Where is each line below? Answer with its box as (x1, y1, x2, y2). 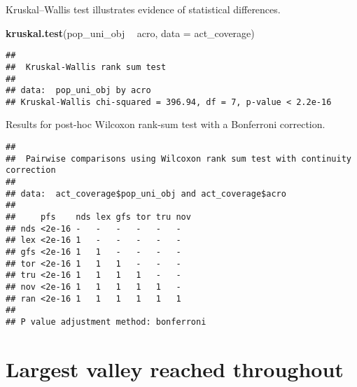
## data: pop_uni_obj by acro (6, 85, 151, 96)
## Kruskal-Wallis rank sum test (6, 62, 167, 72)
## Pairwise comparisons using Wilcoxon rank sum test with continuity (6, 153, 351, 164)
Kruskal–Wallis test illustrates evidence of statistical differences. (6, 2, 281, 16)
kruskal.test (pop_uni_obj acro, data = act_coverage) (6, 25, 255, 40)
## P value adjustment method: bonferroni (6, 316, 206, 327)
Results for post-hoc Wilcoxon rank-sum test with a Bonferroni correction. (6, 117, 325, 132)
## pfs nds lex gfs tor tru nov (6, 212, 191, 222)
